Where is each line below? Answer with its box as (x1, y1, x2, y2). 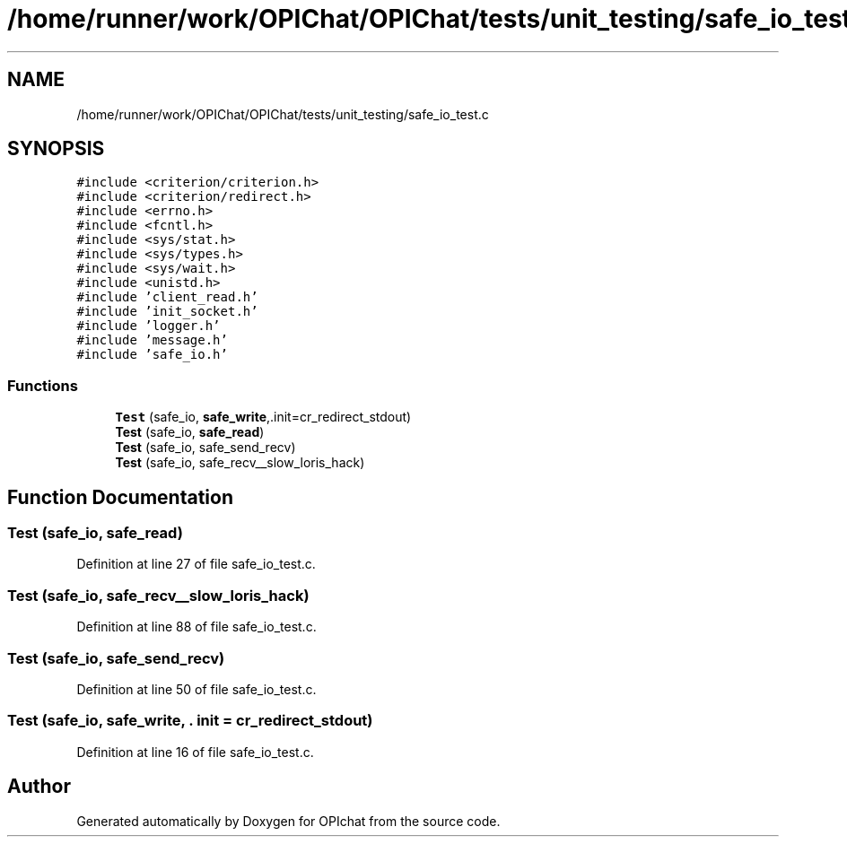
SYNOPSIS (7, 137, 105, 161)
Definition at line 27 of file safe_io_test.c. (76, 556, 316, 572)
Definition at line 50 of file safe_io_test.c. (76, 681, 317, 697)
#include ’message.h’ (76, 333, 228, 348)
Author (7, 775, 71, 798)
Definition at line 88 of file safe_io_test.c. (76, 619, 317, 635)
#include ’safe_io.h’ (76, 347, 228, 362)
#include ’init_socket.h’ (76, 304, 258, 319)
